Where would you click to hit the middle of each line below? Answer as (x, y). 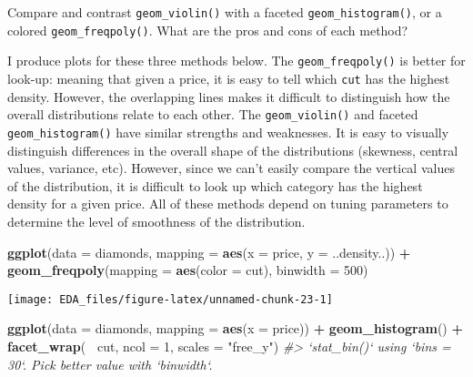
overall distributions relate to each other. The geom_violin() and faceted (213, 114)
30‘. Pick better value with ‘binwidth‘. (110, 364)
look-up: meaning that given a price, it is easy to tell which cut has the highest (229, 78)
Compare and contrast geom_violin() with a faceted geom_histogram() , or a (225, 12)
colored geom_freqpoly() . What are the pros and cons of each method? (208, 30)
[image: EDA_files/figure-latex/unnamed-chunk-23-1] (170, 299)
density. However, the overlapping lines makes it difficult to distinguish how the (229, 96)
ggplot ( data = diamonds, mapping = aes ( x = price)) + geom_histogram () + (235, 328)
